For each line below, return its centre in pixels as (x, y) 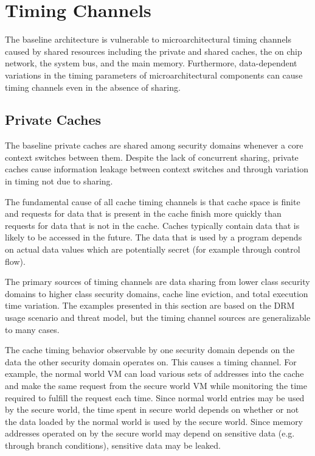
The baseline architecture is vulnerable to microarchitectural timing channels (148, 39)
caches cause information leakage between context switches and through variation (157, 169)
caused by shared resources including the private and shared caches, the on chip (154, 51)
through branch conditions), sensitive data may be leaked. (113, 445)
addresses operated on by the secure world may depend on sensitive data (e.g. (150, 433)
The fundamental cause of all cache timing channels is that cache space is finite (153, 201)
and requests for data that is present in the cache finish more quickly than (143, 213)
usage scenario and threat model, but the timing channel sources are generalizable (158, 317)
